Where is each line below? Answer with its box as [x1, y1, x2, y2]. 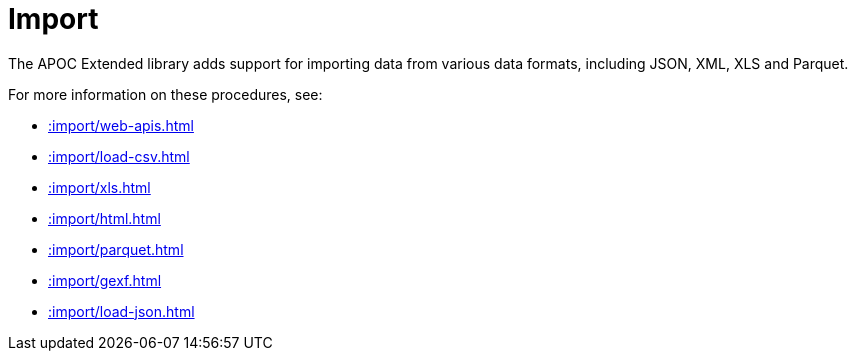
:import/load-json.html [48, 302, 195, 320]
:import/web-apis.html [48, 116, 194, 134]
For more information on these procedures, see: [8, 85, 323, 103]
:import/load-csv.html [48, 147, 190, 165]
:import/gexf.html [48, 271, 162, 289]
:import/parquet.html [48, 240, 184, 258]
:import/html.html [48, 209, 161, 227]
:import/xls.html [48, 178, 151, 196]
